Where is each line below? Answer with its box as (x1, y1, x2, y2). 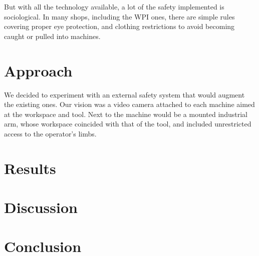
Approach (4, 60, 73, 80)
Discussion (4, 197, 78, 217)
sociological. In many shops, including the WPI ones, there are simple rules (4, 11, 235, 21)
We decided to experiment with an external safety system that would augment (4, 89, 245, 99)
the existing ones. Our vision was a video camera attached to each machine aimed (4, 99, 255, 109)
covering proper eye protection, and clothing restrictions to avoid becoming (4, 21, 235, 31)
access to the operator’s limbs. (4, 128, 97, 138)
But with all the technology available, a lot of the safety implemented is (4, 1, 224, 11)
